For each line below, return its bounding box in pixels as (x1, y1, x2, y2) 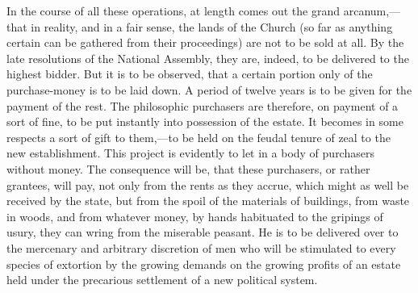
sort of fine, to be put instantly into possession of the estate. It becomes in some (6, 113, 403, 130)
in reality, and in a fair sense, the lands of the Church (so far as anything (31, 18, 393, 35)
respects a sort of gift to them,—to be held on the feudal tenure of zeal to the (6, 128, 391, 145)
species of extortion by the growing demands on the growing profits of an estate (6, 255, 401, 272)
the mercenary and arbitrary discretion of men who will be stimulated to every (6, 239, 396, 256)
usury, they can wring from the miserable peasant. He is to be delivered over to (6, 224, 399, 241)
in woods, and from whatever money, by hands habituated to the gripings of (6, 207, 383, 224)
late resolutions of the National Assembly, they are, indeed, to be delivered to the (6, 49, 409, 66)
